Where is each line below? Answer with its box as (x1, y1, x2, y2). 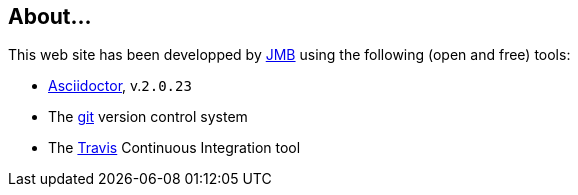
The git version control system (48, 108, 248, 126)
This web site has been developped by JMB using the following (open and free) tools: (8, 46, 571, 64)
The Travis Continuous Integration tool (48, 139, 301, 157)
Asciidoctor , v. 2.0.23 (48, 77, 192, 95)
